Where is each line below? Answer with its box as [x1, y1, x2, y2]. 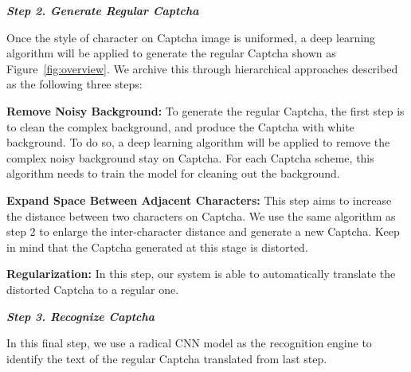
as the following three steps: [6, 76, 143, 92]
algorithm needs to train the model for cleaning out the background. [6, 165, 340, 182]
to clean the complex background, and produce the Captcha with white [6, 118, 354, 135]
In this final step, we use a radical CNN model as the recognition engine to [6, 335, 372, 351]
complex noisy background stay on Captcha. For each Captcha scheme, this [6, 149, 374, 166]
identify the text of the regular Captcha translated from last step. [6, 350, 327, 366]
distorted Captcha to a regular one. [6, 280, 179, 297]
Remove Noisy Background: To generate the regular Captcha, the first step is [6, 102, 405, 119]
